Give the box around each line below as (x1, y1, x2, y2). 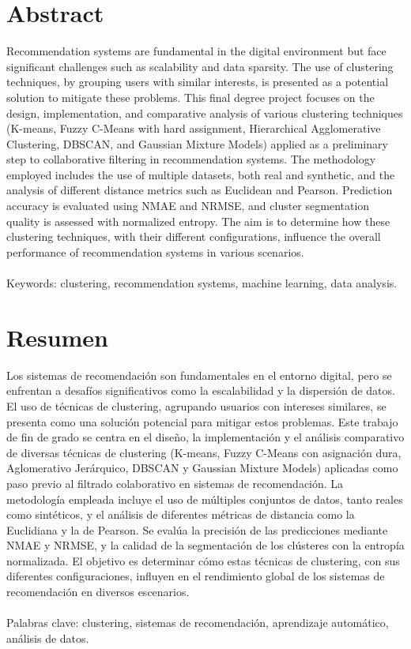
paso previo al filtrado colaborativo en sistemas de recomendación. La (6, 475, 344, 491)
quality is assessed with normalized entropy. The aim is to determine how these (6, 212, 390, 229)
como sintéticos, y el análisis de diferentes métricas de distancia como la (6, 506, 355, 523)
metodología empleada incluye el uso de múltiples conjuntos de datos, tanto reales (6, 490, 403, 507)
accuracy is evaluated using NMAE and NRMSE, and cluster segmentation (6, 197, 370, 214)
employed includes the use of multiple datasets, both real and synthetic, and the (6, 166, 395, 182)
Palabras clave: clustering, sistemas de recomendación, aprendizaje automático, (6, 614, 389, 631)
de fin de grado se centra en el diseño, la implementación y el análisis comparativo (6, 429, 405, 445)
